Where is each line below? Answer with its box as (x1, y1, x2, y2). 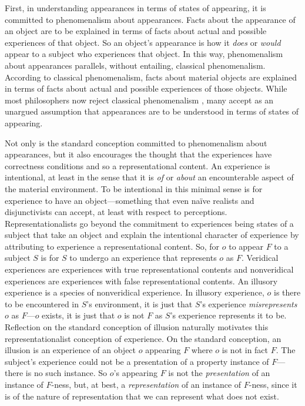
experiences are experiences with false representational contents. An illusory (5, 274, 278, 287)
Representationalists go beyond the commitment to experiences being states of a (5, 217, 294, 229)
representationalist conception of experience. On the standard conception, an (5, 332, 281, 344)
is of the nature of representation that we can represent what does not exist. (5, 390, 279, 402)
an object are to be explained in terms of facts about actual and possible (5, 25, 267, 37)
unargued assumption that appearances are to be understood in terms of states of (5, 105, 299, 118)
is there (273, 286, 301, 298)
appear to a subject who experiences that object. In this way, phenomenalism (5, 48, 283, 60)
